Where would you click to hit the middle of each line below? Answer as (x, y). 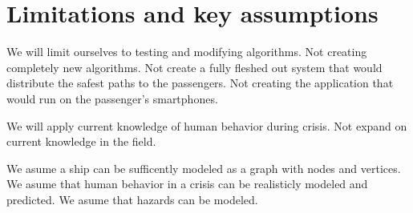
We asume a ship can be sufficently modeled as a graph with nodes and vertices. (204, 168)
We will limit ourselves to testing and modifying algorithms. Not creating (187, 52)
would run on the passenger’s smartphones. (112, 98)
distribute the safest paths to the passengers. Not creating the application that (200, 83)
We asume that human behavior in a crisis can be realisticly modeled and (187, 184)
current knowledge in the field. (81, 141)
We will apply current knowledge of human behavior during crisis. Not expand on (207, 125)
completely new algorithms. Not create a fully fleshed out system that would (194, 67)
